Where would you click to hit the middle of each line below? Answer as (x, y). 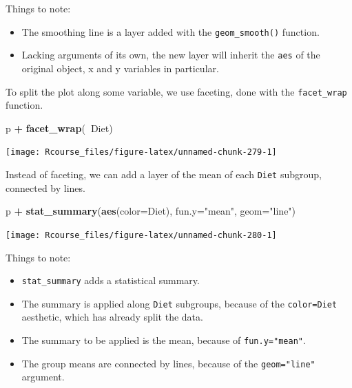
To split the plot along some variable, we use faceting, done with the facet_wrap (176, 91)
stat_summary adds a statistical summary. (111, 280)
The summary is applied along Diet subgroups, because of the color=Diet (179, 303)
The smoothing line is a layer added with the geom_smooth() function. (170, 31)
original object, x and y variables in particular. (120, 68)
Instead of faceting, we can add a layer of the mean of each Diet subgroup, (164, 174)
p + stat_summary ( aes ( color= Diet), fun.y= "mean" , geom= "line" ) (151, 211)
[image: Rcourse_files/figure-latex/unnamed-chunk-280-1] (141, 235)
